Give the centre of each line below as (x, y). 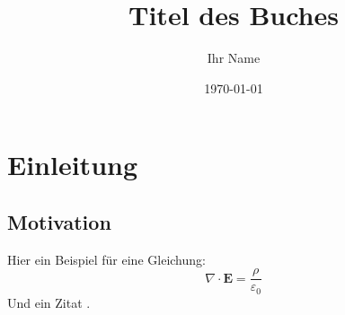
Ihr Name (234, 58)
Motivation (59, 221)
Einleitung (73, 165)
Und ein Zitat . (49, 302)
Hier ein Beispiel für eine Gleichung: (106, 259)
